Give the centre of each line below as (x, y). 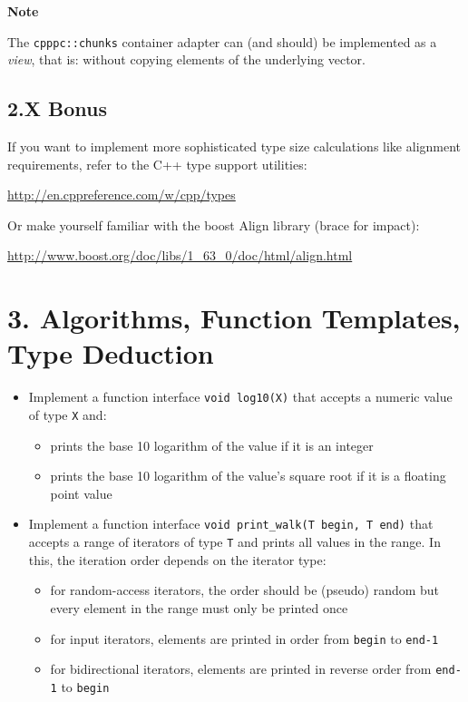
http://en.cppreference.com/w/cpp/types (122, 195)
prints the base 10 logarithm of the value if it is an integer (212, 445)
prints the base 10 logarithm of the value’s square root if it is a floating (248, 476)
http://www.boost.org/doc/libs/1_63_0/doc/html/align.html (180, 255)
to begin (85, 686)
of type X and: (68, 414)
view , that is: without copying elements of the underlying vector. (187, 59)
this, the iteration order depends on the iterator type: (177, 559)
